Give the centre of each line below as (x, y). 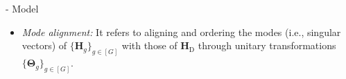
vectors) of (44, 45)
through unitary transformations (267, 45)
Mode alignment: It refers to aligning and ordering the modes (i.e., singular (181, 32)
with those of (149, 45)
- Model (22, 8)
